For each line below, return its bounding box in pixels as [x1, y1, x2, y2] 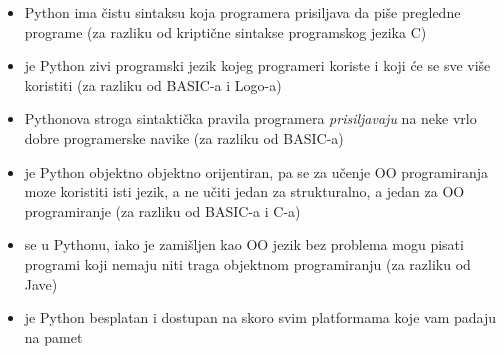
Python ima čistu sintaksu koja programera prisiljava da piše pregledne [24, 2, 461, 22]
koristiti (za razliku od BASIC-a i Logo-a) [24, 74, 282, 95]
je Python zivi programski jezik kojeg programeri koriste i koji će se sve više [24, 55, 491, 76]
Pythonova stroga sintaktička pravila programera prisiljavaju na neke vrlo [24, 108, 477, 129]
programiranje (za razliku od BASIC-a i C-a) [24, 200, 301, 221]
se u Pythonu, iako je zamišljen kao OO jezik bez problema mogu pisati [24, 234, 464, 255]
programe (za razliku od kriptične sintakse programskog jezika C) [24, 21, 427, 42]
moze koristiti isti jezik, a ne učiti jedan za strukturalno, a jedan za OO [24, 181, 465, 202]
